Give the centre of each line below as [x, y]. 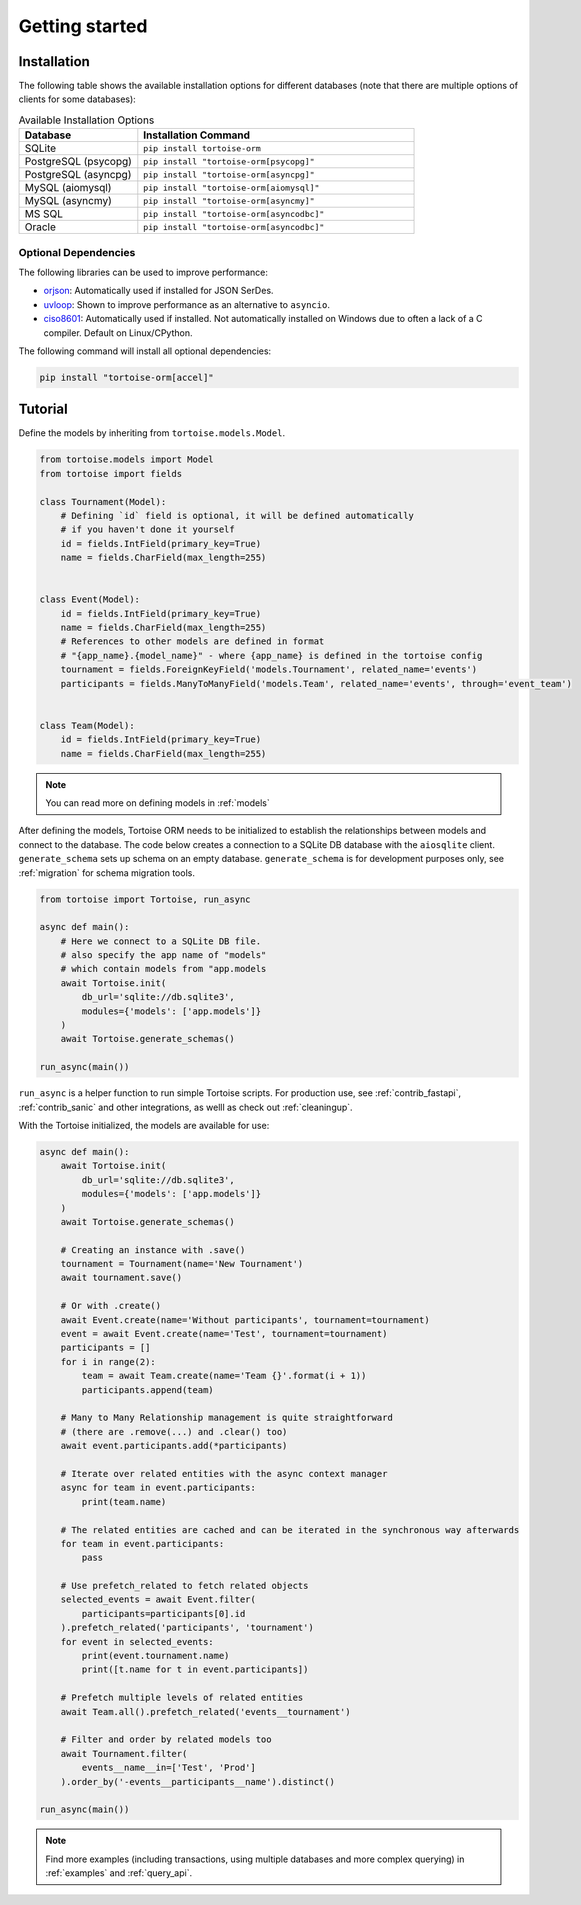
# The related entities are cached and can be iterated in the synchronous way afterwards [290, 1529]
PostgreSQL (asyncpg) [78, 175]
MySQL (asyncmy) [68, 201]
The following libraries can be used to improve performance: [143, 272]
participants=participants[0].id [163, 1613]
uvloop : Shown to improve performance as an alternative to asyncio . [186, 304]
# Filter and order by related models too [166, 1739]
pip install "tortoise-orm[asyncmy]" [229, 200]
